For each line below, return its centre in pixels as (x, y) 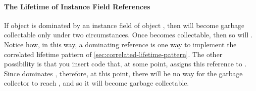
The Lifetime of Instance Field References (77, 6)
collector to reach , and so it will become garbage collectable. (97, 83)
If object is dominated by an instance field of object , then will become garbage (124, 25)
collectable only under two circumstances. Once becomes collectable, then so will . (128, 35)
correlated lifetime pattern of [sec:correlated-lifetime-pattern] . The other (113, 54)
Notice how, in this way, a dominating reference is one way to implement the (120, 44)
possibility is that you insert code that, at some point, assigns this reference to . (125, 64)
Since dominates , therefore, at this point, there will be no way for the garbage (123, 73)
